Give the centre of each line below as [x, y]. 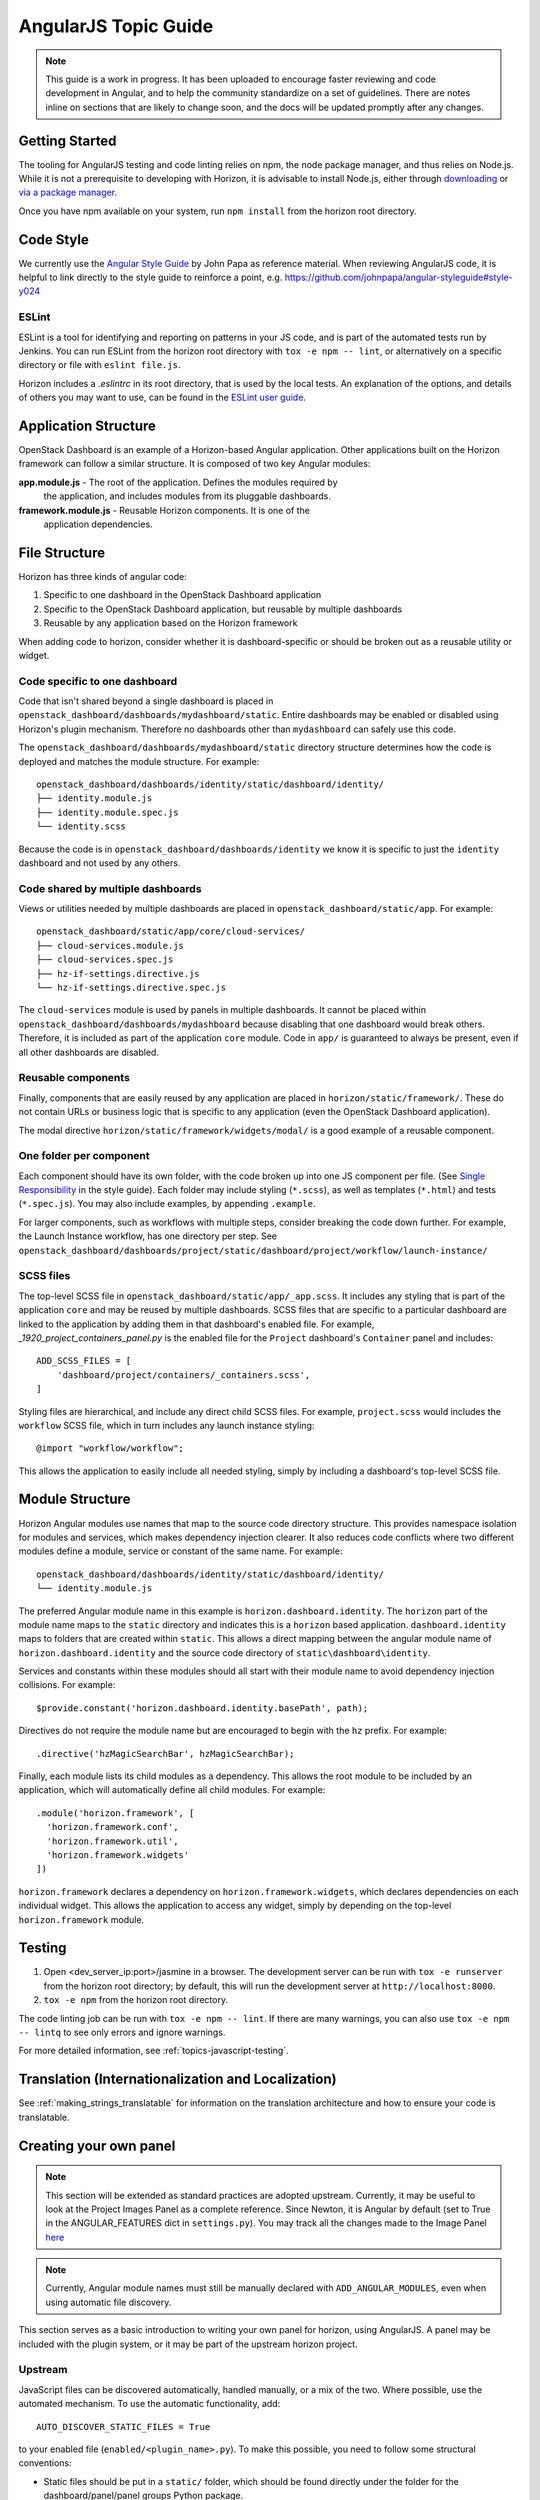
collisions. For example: [67, 1685]
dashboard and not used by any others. [99, 862]
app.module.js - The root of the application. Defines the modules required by [178, 482]
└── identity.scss [81, 826]
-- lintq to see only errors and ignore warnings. [122, 2032]
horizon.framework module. [81, 1919]
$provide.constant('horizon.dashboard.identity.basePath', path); [202, 1708]
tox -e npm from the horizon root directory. [136, 2000]
